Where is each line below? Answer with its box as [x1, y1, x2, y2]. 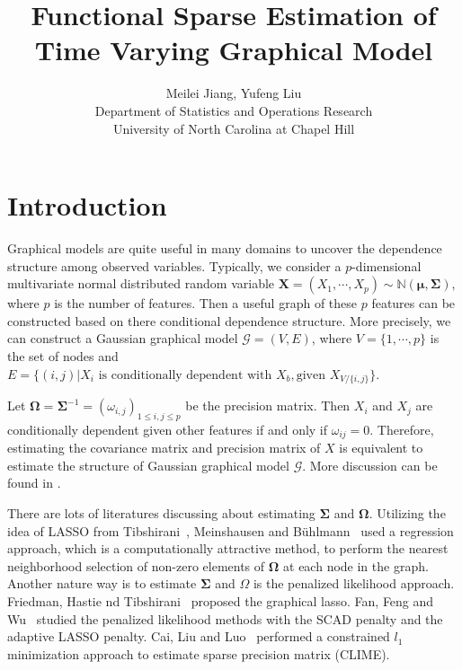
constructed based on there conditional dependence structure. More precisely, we [7, 311, 451, 330]
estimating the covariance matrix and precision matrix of [7, 438, 321, 457]
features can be [371, 294, 456, 313]
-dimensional [351, 256, 422, 275]
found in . [7, 473, 61, 492]
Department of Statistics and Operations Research [94, 101, 373, 119]
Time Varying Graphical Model [34, 31, 433, 68]
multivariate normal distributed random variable [7, 274, 275, 293]
